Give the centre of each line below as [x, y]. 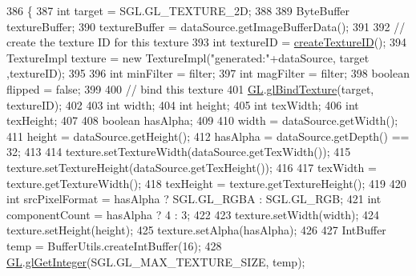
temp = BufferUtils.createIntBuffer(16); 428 [114, 245]
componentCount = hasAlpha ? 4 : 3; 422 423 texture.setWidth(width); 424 [193, 214]
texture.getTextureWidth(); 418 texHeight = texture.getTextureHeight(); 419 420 [206, 183]
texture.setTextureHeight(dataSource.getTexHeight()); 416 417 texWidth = [192, 167]
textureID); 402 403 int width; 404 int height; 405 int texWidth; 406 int [183, 104]
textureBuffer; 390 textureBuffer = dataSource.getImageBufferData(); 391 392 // [206, 26]
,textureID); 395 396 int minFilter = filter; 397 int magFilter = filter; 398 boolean [208, 73]
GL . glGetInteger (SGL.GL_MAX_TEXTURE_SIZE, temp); [156, 261]
